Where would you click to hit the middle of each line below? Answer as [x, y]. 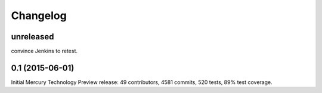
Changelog [39, 15]
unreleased [32, 37]
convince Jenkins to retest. [44, 51]
